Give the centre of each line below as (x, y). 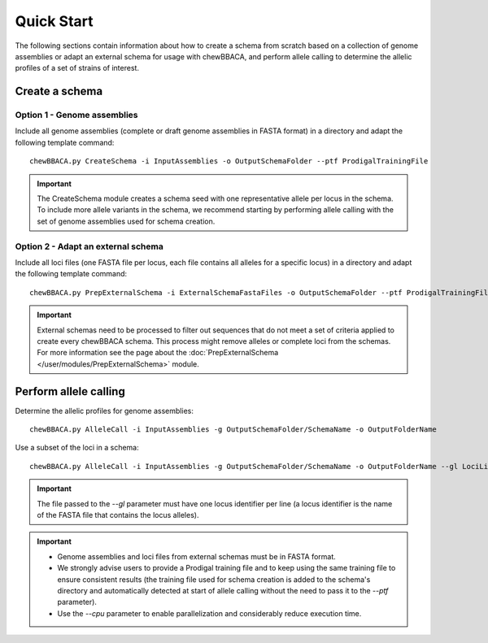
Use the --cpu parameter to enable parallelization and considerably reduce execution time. (209, 613)
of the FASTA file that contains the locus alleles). (118, 515)
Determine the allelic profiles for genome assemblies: (105, 411)
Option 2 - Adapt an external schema (89, 246)
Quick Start (54, 21)
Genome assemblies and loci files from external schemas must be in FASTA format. (197, 556)
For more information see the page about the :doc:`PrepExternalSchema (158, 353)
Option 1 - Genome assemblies (76, 115)
